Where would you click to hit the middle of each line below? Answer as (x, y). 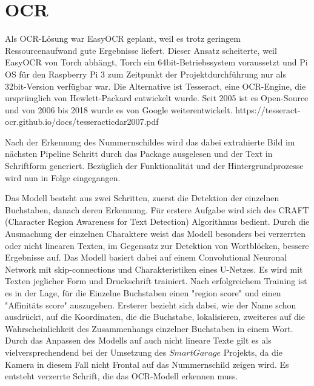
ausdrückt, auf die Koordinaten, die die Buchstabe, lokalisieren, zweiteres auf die (155, 317)
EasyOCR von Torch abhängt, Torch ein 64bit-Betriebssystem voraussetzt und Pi (156, 62)
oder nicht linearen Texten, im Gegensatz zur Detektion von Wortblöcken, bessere (157, 245)
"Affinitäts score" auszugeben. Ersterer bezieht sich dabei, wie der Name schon (151, 304)
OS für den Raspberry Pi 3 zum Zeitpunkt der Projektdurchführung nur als (145, 74)
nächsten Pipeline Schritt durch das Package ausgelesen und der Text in (139, 154)
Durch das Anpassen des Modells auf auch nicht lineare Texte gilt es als (138, 340)
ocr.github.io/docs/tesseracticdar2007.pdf (82, 121)
